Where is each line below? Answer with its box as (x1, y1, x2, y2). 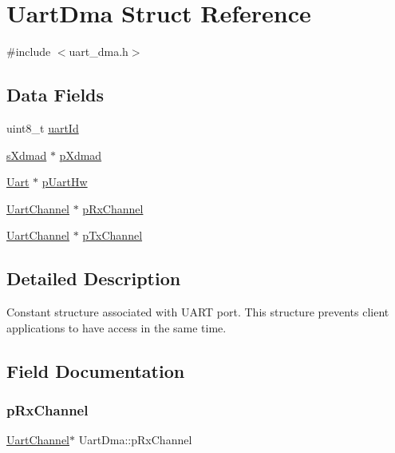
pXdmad (59, 146, 102, 163)
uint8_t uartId (6, 119, 79, 136)
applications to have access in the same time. (6, 319, 227, 336)
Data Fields (6, 82, 105, 107)
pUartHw (41, 173, 88, 190)
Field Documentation (6, 358, 185, 383)
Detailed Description (6, 266, 181, 291)
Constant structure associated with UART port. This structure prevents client (6, 304, 389, 320)
